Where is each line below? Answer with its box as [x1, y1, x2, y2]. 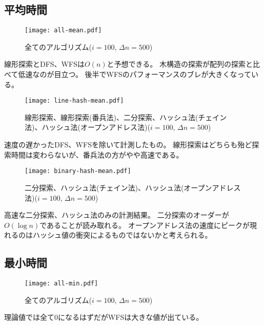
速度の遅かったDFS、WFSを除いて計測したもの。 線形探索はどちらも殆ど [4, 139, 252, 150]
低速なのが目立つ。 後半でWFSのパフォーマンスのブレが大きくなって [18, 69, 251, 80]
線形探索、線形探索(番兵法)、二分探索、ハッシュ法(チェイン [25, 111, 227, 122]
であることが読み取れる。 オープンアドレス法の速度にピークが [39, 219, 250, 230]
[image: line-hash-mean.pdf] [25, 97, 124, 105]
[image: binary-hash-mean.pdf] [25, 167, 131, 175]
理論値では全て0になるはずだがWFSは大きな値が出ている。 [4, 312, 204, 322]
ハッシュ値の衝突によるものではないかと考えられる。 [32, 230, 212, 240]
